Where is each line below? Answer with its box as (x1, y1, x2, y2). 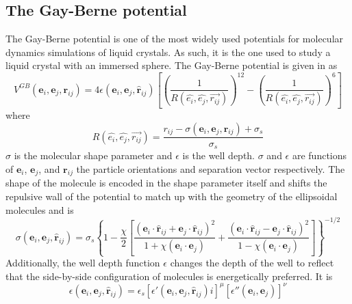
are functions (292, 148, 347, 162)
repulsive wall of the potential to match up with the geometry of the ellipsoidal (5, 189, 338, 203)
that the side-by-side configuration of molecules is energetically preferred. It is (5, 268, 333, 283)
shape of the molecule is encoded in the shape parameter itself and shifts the (5, 176, 327, 190)
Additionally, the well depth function (5, 255, 160, 270)
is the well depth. (182, 148, 255, 162)
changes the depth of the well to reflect (170, 255, 334, 270)
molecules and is (5, 202, 74, 217)
